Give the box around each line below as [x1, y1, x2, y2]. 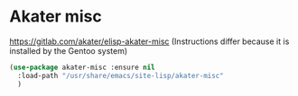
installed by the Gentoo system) [9, 45, 128, 56]
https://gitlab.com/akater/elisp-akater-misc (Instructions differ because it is [9, 36, 290, 47]
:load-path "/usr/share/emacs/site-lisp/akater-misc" [17, 71, 224, 80]
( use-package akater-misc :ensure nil [9, 63, 155, 72]
